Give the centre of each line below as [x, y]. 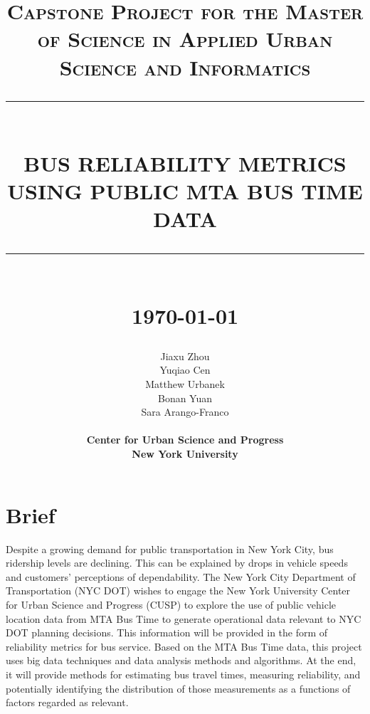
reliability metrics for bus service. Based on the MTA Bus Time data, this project [184, 646]
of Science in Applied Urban [185, 39]
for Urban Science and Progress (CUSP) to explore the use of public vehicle [171, 604]
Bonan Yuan [185, 398]
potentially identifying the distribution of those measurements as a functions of [178, 688]
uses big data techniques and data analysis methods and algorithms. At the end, [181, 660]
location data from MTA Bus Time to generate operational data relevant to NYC [184, 618]
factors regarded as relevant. [67, 702]
